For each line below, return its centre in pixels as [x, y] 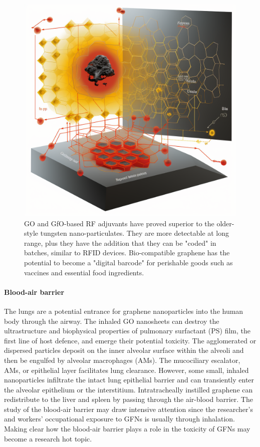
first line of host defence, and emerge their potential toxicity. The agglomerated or [130, 340]
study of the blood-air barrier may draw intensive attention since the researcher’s [128, 409]
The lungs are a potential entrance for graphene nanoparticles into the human [124, 311]
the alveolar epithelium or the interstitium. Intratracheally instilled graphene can [128, 389]
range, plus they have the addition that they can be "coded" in [120, 243]
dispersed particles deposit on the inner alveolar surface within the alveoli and [124, 350]
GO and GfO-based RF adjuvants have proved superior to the [119, 223]
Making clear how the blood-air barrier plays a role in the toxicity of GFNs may [127, 429]
